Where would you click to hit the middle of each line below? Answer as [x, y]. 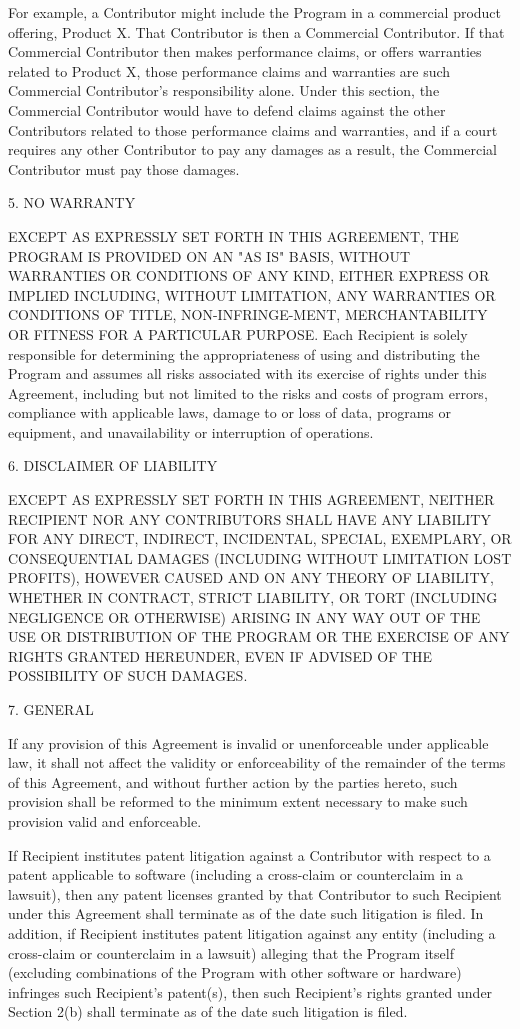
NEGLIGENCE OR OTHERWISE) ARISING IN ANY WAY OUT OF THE [244, 616]
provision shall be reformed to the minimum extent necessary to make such [238, 801]
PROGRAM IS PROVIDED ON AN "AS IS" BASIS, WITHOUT [209, 255]
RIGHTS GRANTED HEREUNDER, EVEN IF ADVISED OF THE [220, 655]
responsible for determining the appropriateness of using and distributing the [244, 353]
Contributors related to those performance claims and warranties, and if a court [253, 129]
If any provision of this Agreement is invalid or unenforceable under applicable [248, 742]
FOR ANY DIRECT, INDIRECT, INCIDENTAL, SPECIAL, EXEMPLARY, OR [260, 538]
